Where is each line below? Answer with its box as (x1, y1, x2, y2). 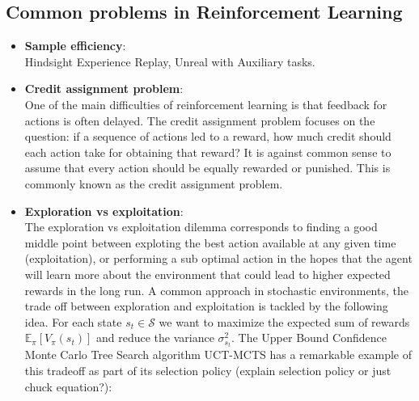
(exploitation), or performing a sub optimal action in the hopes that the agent (24, 250, 413, 267)
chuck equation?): (24, 378, 112, 395)
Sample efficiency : (24, 37, 126, 54)
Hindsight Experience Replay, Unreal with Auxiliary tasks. (24, 53, 315, 70)
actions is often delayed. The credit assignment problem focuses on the (24, 112, 375, 129)
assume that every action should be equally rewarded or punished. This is (24, 159, 391, 176)
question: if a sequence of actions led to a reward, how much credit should (24, 128, 391, 145)
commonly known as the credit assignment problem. (24, 175, 283, 192)
